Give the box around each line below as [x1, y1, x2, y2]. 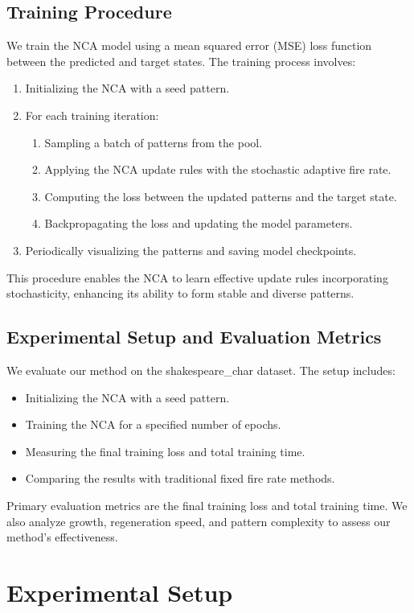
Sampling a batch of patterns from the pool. [44, 134, 263, 150]
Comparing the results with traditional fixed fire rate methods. [25, 470, 335, 487]
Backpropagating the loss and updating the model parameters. [44, 215, 353, 232]
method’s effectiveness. [6, 529, 118, 545]
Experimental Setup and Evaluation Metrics [6, 324, 382, 349]
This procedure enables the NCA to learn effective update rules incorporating [6, 269, 388, 286]
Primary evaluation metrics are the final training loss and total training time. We [6, 496, 408, 513]
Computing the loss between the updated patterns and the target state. [44, 187, 397, 204]
